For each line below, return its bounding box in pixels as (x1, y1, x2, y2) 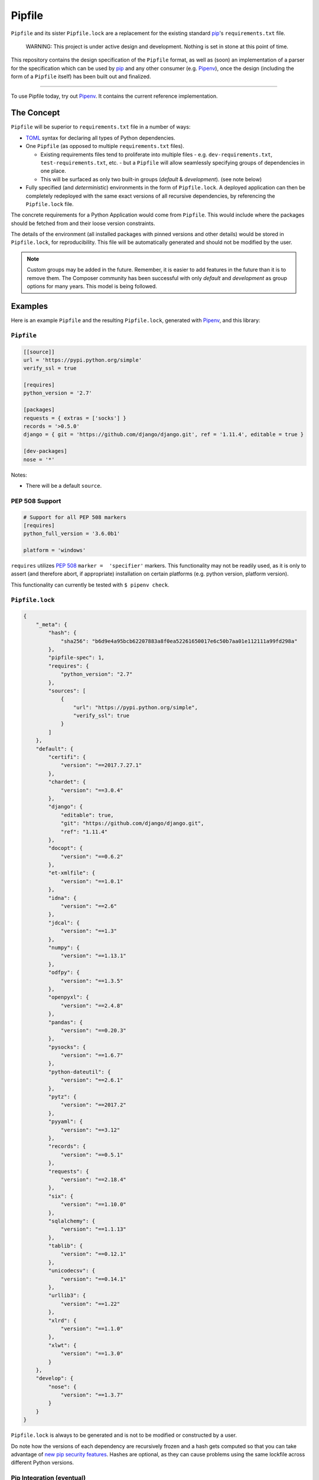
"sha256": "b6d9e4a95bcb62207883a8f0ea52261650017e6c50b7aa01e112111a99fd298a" (60, 638, 298, 645)
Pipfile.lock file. (25, 200, 74, 207)
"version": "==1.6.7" (60, 1052, 123, 1059)
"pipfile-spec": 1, (48, 654, 105, 661)
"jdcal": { (48, 919, 80, 926)
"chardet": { (48, 778, 86, 786)
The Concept (11, 108, 60, 118)
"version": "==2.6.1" (60, 1077, 123, 1083)
